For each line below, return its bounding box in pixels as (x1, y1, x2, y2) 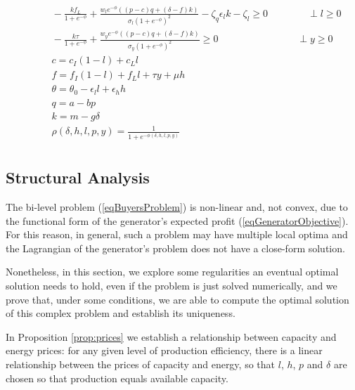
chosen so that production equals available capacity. (6, 370, 228, 385)
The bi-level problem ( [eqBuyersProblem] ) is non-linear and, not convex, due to (6, 200, 348, 214)
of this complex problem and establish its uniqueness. (6, 306, 235, 320)
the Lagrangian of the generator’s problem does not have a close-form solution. (6, 240, 345, 255)
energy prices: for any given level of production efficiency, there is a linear (6, 343, 323, 358)
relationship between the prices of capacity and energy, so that (6, 357, 276, 372)
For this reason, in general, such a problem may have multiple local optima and (6, 227, 348, 242)
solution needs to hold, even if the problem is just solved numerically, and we (6, 278, 337, 293)
